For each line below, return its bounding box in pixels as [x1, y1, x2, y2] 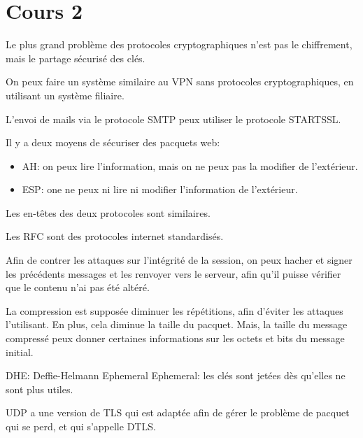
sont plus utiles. [6, 381, 73, 396]
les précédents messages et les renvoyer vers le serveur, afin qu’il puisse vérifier [6, 266, 341, 281]
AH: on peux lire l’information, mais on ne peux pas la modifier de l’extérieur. [22, 158, 358, 173]
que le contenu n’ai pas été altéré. [6, 280, 150, 295]
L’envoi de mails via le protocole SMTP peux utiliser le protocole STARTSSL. [6, 111, 341, 126]
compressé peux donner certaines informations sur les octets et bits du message [6, 331, 345, 346]
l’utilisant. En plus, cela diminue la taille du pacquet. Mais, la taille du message [6, 317, 348, 332]
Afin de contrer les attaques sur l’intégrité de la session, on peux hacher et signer [6, 253, 353, 267]
